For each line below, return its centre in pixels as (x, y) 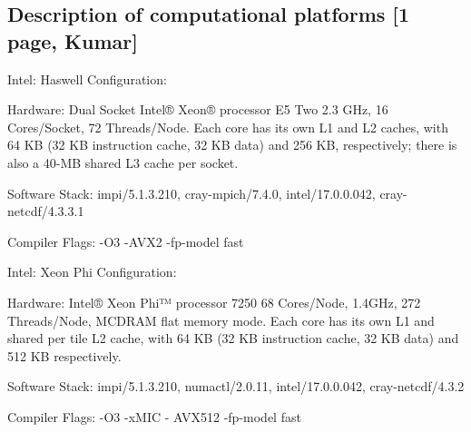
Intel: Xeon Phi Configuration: (92, 272)
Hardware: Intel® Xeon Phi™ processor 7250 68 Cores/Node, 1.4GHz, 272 (214, 302)
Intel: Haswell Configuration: (87, 79)
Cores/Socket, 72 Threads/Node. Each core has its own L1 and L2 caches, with (228, 127)
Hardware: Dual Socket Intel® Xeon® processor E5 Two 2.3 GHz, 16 (198, 109)
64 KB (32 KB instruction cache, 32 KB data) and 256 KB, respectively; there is (232, 145)
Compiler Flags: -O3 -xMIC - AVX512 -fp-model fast (154, 416)
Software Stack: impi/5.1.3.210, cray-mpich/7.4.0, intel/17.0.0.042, (191, 193)
